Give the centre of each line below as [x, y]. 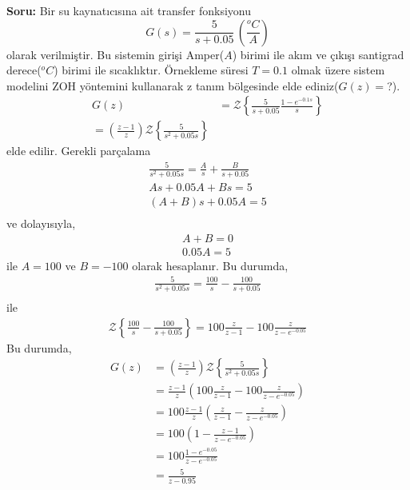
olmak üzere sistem [338, 70]
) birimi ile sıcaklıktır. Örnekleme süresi [151, 70]
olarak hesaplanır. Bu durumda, [210, 265]
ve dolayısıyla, [41, 223]
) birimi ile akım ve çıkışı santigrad [318, 54]
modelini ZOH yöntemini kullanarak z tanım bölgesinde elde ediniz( [173, 85]
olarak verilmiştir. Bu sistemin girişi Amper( [115, 54]
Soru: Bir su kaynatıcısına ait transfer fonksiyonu [129, 10]
